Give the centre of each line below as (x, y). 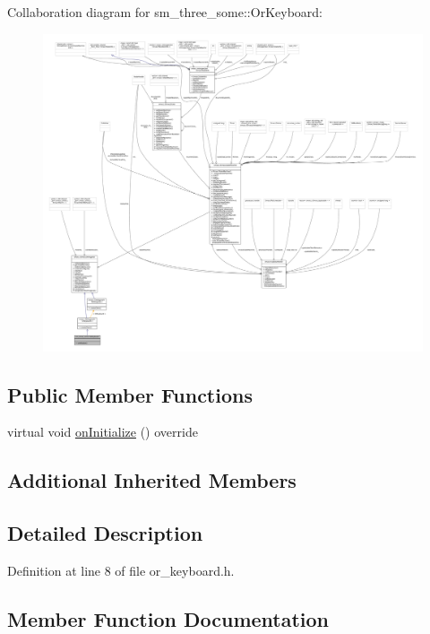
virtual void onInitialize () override (103, 432)
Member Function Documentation (168, 618)
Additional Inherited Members (152, 480)
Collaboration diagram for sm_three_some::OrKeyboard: (165, 12)
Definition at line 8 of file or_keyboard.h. (121, 570)
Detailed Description (105, 533)
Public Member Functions (130, 394)
